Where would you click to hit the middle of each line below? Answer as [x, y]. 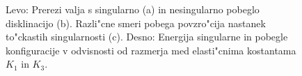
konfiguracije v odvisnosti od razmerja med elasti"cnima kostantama [151, 50]
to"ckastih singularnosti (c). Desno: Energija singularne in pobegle [147, 37]
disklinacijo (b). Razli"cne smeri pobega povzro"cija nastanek [136, 23]
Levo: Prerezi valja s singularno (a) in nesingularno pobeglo [133, 9]
